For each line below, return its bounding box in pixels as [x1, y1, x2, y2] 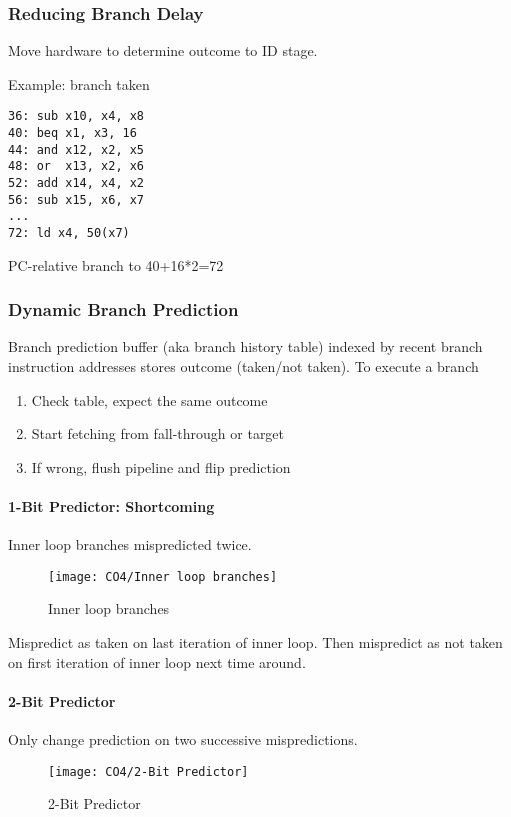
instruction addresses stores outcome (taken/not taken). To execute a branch [8, 356, 479, 377]
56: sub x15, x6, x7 [8, 192, 145, 207]
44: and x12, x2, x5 [8, 142, 145, 157]
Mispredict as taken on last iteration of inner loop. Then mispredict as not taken [8, 632, 503, 653]
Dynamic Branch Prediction [8, 297, 239, 322]
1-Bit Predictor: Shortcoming [8, 496, 215, 517]
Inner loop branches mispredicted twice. [8, 534, 252, 555]
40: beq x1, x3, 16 [8, 126, 137, 141]
